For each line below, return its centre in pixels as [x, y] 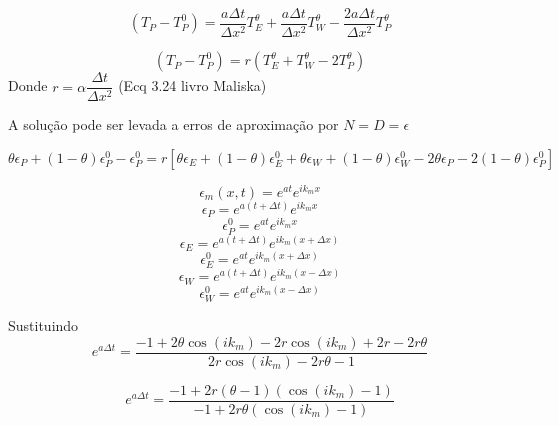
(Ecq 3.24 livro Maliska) [192, 85]
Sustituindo [43, 325]
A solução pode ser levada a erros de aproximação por [173, 124]
